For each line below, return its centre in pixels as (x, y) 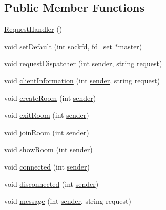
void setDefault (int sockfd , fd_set (58, 46)
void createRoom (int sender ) (50, 98)
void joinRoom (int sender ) (47, 132)
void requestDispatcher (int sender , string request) (83, 63)
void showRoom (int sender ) (48, 149)
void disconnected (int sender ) (51, 184)
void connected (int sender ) (47, 166)
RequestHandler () (33, 29)
